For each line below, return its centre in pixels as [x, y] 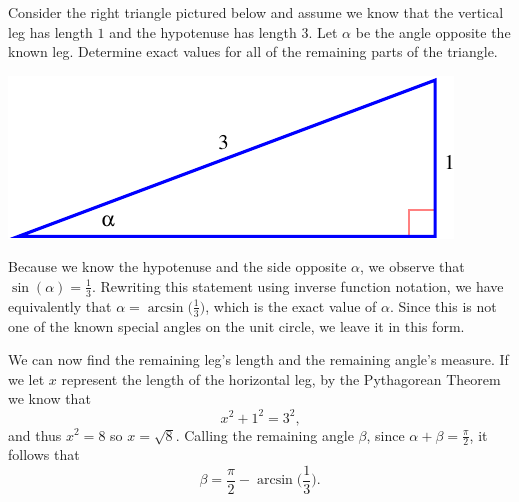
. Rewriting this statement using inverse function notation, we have [297, 285]
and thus [35, 434]
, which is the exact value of [291, 305]
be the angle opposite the [433, 31]
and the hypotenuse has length [203, 31]
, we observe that [412, 266]
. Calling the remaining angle [264, 434]
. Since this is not [443, 305]
